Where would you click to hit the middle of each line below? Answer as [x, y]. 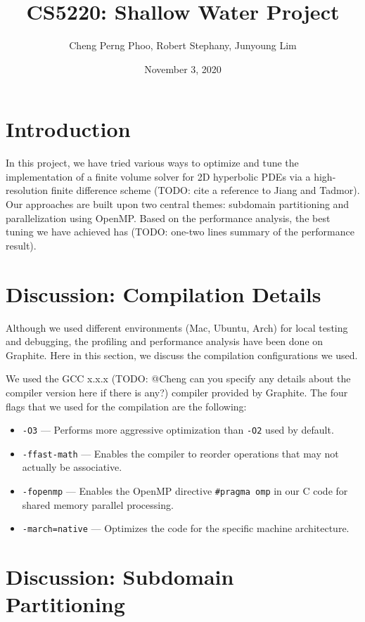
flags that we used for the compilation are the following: [126, 406]
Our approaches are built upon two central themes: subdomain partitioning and [178, 204]
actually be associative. [72, 467]
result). [21, 245]
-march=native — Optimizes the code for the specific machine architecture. [186, 528]
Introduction [68, 129]
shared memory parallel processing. [98, 504]
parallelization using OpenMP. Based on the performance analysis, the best [168, 218]
